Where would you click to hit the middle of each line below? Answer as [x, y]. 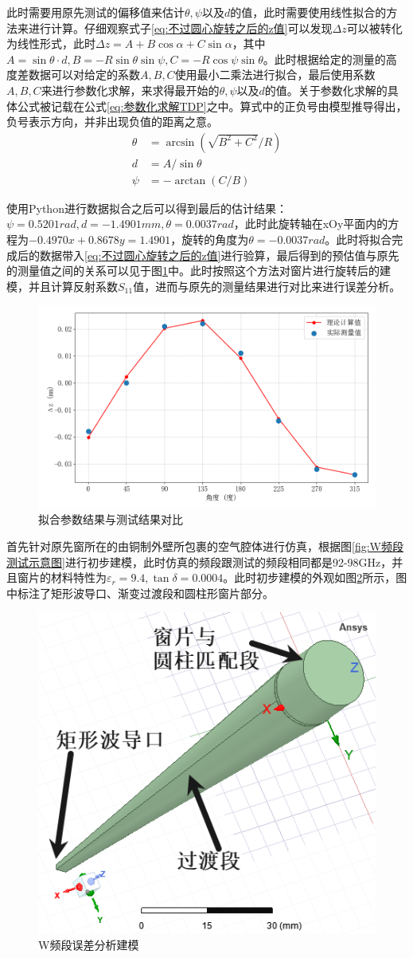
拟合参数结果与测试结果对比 [111, 519]
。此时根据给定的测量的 [324, 59]
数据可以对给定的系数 [84, 75]
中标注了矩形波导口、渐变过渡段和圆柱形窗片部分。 [140, 593]
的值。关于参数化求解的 [326, 90]
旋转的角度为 [215, 239]
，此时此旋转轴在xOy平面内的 [311, 224]
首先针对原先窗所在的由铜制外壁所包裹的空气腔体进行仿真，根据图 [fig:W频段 [205, 546]
